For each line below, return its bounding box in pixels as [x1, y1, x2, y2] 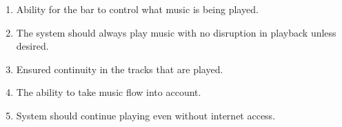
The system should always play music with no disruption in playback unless [16, 25, 336, 39]
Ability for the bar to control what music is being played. [16, 2, 259, 16]
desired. [16, 39, 49, 53]
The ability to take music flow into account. [16, 85, 201, 99]
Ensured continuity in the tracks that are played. [16, 61, 223, 76]
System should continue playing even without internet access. [16, 108, 276, 122]
